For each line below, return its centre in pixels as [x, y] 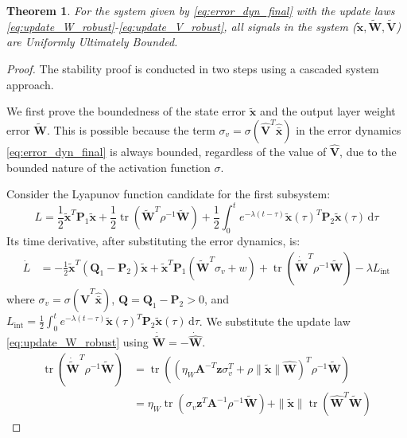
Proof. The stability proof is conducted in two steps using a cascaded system [193, 68]
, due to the [368, 151]
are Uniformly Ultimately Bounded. [92, 42]
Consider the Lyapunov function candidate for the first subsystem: [169, 194]
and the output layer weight [328, 111]
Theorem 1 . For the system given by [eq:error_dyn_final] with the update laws [201, 10]
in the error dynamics [349, 129]
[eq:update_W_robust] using [78, 342]
